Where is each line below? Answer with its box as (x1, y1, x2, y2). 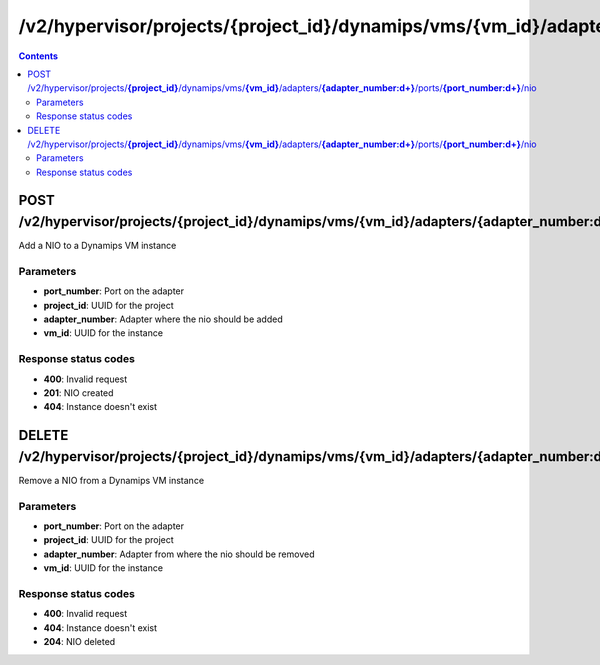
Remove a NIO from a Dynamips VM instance (18, 474, 205, 486)
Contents (18, 50, 59, 62)
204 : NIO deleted (43, 636, 116, 648)
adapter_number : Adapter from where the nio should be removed (43, 548, 315, 560)
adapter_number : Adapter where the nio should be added (43, 313, 284, 325)
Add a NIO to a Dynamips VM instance (18, 240, 177, 252)
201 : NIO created (43, 387, 114, 399)
